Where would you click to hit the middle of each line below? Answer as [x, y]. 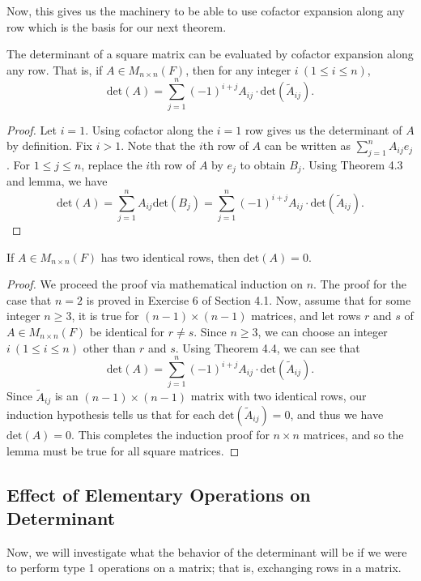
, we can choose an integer [323, 332]
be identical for [127, 332]
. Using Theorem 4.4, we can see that [268, 347]
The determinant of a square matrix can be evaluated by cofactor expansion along [210, 54]
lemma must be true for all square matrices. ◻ [123, 450]
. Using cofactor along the [149, 129]
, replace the [112, 164]
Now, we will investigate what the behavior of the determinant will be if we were [207, 551]
